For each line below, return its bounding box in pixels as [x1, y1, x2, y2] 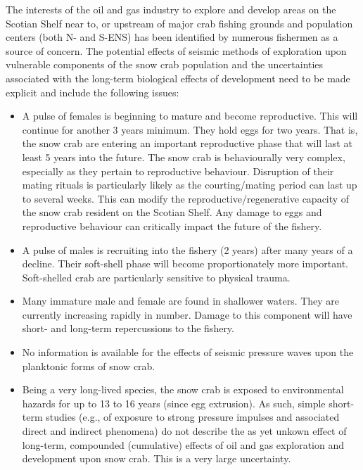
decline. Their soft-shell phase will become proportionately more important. [22, 256, 349, 271]
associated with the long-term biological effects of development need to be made [6, 70, 350, 85]
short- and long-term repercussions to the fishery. [22, 321, 234, 336]
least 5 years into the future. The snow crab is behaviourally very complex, [22, 149, 345, 164]
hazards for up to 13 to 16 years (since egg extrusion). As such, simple [22, 395, 326, 410]
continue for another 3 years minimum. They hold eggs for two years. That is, [22, 122, 358, 136]
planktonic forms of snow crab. [22, 358, 155, 373]
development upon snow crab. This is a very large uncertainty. [22, 451, 291, 466]
